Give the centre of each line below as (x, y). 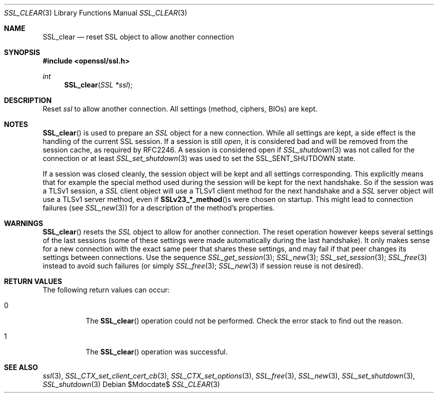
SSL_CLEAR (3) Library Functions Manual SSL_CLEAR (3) (96, 13)
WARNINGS (24, 223)
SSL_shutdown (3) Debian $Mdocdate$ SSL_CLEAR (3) (131, 384)
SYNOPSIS (22, 52)
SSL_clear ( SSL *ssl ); (98, 85)
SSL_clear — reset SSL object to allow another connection (138, 37)
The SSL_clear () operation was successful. (157, 352)
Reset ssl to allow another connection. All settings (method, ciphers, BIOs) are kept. (180, 109)
